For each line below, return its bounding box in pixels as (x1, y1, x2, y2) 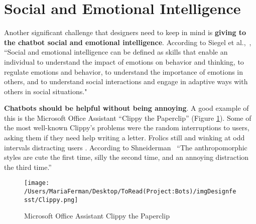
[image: (24, 179, 50, 187)
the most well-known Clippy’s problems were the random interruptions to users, (4, 122, 249, 133)
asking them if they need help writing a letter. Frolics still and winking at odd (4, 132, 245, 143)
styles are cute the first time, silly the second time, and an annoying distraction (4, 152, 249, 162)
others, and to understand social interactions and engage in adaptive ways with (4, 76, 248, 87)
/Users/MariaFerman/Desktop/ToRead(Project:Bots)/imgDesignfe (24, 188, 236, 195)
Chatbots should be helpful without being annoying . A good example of (4, 103, 249, 113)
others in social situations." (4, 86, 87, 96)
